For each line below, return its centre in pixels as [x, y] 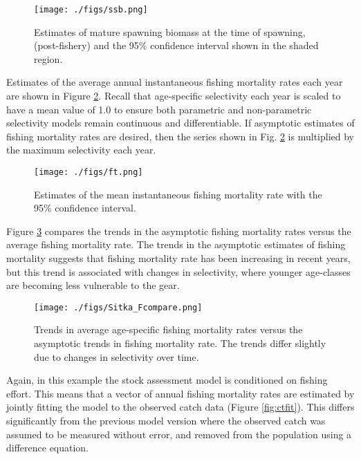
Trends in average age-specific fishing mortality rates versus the [168, 329]
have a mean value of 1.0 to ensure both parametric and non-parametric [159, 109]
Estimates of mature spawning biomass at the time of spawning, [170, 31]
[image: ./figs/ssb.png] [91, 10]
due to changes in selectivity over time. [117, 356]
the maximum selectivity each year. [81, 150]
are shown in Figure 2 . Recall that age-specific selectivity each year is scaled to [174, 96]
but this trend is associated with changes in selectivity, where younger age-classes [178, 271]
